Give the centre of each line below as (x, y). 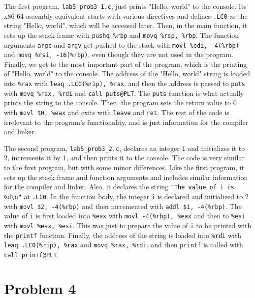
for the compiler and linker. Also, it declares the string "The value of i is (119, 187)
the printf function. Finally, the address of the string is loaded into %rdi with (123, 235)
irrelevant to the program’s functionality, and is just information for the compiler (126, 122)
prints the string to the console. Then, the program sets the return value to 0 (120, 103)
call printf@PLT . (32, 254)
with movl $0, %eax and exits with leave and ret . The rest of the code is (117, 112)
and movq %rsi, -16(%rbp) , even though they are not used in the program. (119, 54)
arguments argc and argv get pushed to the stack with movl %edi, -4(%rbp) (122, 45)
